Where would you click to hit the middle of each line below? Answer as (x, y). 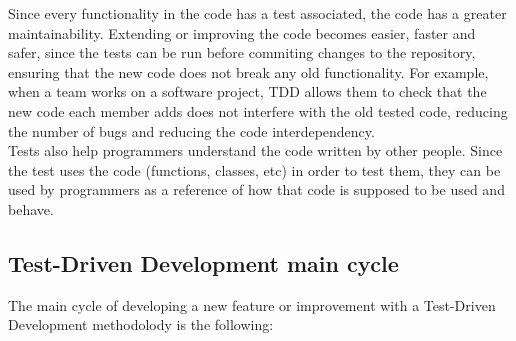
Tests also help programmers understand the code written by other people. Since (255, 150)
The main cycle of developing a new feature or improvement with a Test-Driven (252, 304)
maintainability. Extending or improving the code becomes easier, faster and (242, 32)
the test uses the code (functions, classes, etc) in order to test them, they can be (254, 169)
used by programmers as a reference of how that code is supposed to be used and (256, 189)
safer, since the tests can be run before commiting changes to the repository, (242, 52)
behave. (31, 208)
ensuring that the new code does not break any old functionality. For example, (248, 71)
